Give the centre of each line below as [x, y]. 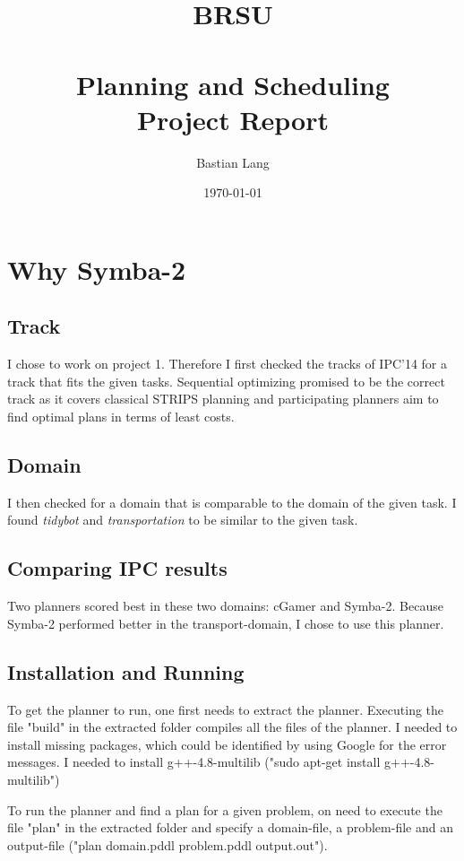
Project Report [232, 119]
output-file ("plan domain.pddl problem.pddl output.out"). [168, 844]
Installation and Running [126, 671]
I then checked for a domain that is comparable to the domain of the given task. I [232, 502]
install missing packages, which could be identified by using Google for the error [227, 744]
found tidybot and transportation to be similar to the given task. [183, 520]
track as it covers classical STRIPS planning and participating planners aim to [223, 399]
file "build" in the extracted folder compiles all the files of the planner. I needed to [232, 727]
